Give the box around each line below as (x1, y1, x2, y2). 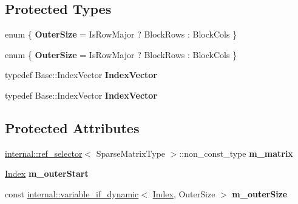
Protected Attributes (5, 118, 140, 137)
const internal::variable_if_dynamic (5, 187, 139, 200)
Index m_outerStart (5, 167, 89, 180)
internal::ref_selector (5, 146, 83, 159)
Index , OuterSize (152, 187, 215, 200)
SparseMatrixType (96, 146, 166, 159)
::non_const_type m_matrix (179, 146, 293, 159)
